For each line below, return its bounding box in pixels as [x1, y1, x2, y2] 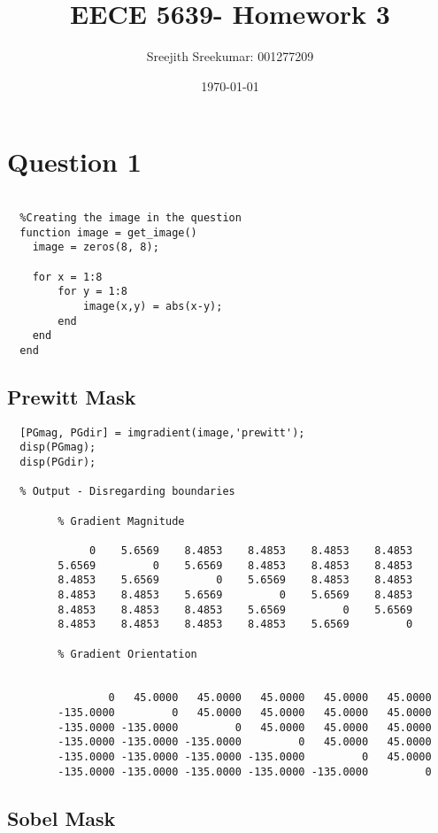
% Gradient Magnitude [58, 514, 185, 528]
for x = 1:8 [32, 270, 103, 283]
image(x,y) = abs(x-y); [82, 299, 223, 312]
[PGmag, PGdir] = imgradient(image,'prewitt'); [19, 426, 305, 439]
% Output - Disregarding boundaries [19, 485, 235, 498]
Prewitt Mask [7, 382, 136, 410]
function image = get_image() [19, 226, 197, 239]
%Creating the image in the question [19, 211, 242, 224]
